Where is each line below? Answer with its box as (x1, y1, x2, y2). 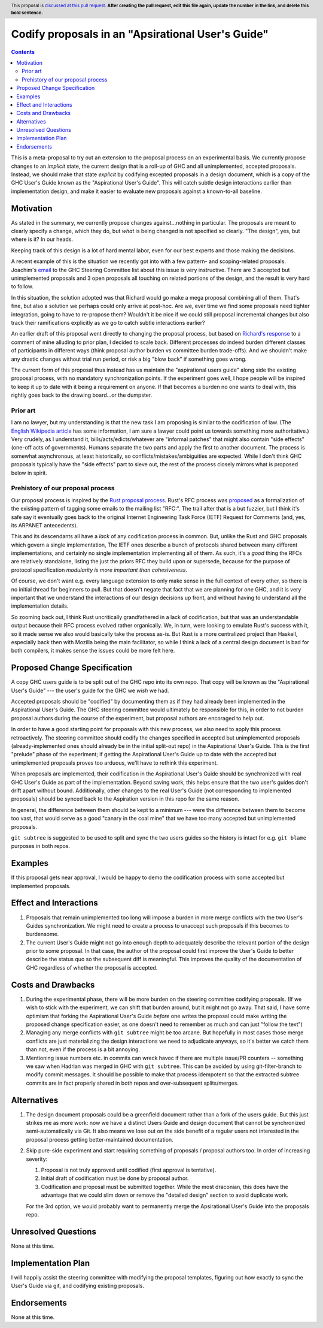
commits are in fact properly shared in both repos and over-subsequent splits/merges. (26, 1079, 239, 1086)
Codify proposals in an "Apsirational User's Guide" (11, 27, 269, 41)
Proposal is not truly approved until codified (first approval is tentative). (41, 1166, 217, 1173)
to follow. (11, 283, 34, 290)
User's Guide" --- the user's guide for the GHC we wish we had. (11, 687, 169, 694)
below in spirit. (11, 469, 48, 476)
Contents (11, 48, 35, 55)
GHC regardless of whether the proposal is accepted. (26, 964, 158, 971)
